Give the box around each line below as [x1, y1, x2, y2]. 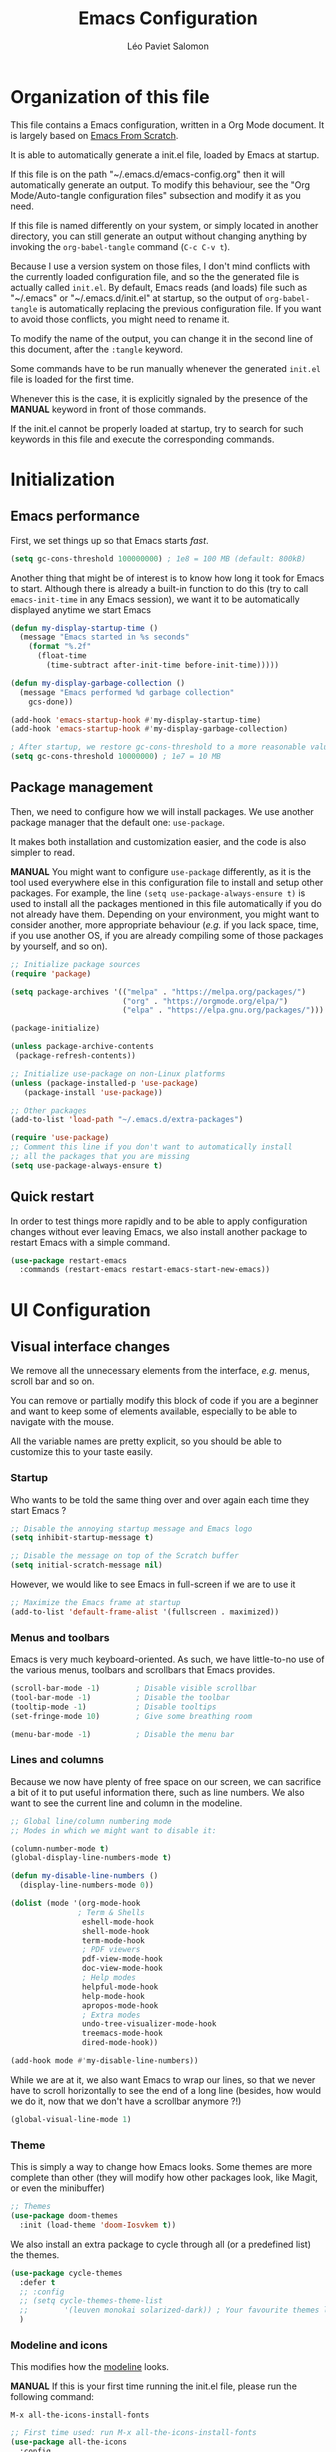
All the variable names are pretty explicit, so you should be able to [10, 1435, 282, 1447]
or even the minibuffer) [10, 2182, 105, 2194]
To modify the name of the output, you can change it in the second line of [10, 332, 313, 344]
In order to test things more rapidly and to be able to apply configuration [10, 1215, 308, 1227]
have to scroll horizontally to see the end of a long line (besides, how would [10, 2084, 322, 2096]
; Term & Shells [77, 1907, 145, 1917]
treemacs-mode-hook [81, 2028, 163, 2039]
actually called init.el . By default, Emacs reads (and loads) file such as [10, 281, 308, 293]
